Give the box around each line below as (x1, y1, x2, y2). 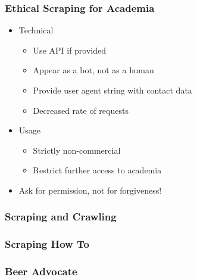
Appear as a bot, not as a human (33, 64, 154, 76)
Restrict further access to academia (33, 164, 162, 176)
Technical (18, 24, 54, 36)
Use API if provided (33, 43, 107, 56)
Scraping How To (5, 237, 89, 251)
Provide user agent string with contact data (33, 84, 192, 96)
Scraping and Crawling (5, 209, 117, 224)
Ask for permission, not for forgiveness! (18, 183, 162, 196)
